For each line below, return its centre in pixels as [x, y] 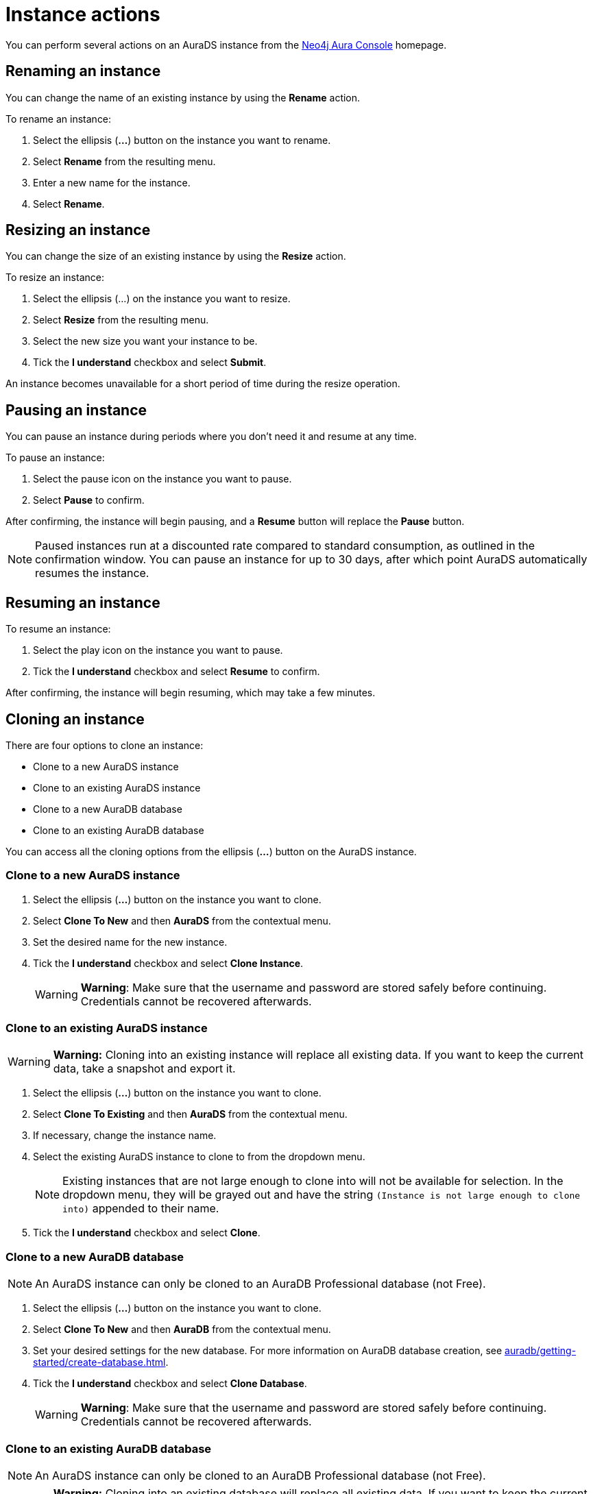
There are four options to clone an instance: [105, 745]
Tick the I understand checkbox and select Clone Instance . [168, 963]
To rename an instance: [59, 119]
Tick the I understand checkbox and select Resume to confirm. [177, 672]
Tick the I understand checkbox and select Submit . [150, 363]
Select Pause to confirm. [89, 500]
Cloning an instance [75, 719]
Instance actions [83, 14]
